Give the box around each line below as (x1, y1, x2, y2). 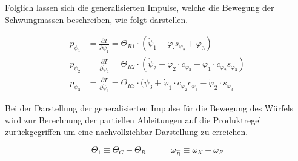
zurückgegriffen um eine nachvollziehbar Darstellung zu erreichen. (5, 125, 248, 138)
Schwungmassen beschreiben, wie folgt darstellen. (5, 13, 188, 25)
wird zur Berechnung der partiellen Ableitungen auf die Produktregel (5, 113, 262, 126)
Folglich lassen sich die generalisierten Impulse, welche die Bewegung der (5, 1, 274, 13)
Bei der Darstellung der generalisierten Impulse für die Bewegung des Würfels (5, 101, 294, 114)
